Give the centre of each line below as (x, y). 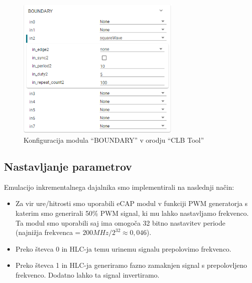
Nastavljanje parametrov (68, 166)
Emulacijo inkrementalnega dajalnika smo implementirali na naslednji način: (119, 187)
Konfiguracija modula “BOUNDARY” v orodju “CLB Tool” (114, 140)
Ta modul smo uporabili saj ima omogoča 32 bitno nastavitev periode (120, 222)
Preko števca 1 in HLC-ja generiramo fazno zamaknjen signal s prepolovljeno (131, 265)
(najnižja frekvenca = (48, 232)
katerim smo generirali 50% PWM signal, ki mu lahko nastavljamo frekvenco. (132, 213)
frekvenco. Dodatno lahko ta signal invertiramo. (87, 274)
